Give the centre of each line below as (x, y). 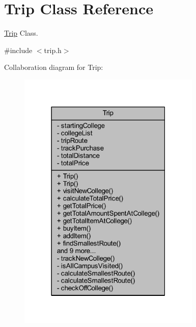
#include (18, 50)
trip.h (53, 50)
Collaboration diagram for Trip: (54, 67)
